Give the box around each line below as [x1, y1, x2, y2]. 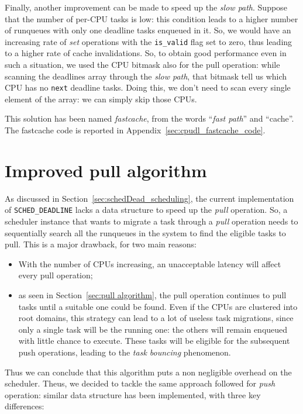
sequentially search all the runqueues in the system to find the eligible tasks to [5, 226, 286, 239]
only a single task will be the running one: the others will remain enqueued [18, 323, 288, 335]
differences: [5, 400, 44, 412]
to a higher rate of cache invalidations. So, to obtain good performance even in [5, 47, 287, 59]
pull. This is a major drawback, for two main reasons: [5, 238, 197, 250]
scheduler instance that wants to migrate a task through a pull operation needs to [5, 215, 298, 227]
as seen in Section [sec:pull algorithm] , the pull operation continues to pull [18, 289, 287, 301]
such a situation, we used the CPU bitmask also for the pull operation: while [5, 58, 280, 71]
